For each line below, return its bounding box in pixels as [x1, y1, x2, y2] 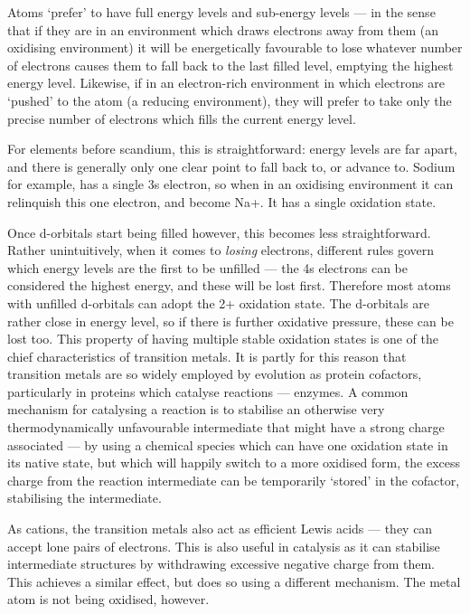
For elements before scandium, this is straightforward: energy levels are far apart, [7, 139, 458, 158]
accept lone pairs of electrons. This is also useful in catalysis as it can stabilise [7, 536, 440, 555]
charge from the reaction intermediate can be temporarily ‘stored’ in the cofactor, [7, 470, 460, 489]
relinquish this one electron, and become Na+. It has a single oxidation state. [7, 192, 437, 211]
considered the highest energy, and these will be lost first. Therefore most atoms [7, 276, 451, 295]
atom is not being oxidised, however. [7, 590, 210, 609]
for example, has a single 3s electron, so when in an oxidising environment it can [7, 175, 454, 194]
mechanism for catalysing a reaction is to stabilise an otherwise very [7, 400, 385, 419]
